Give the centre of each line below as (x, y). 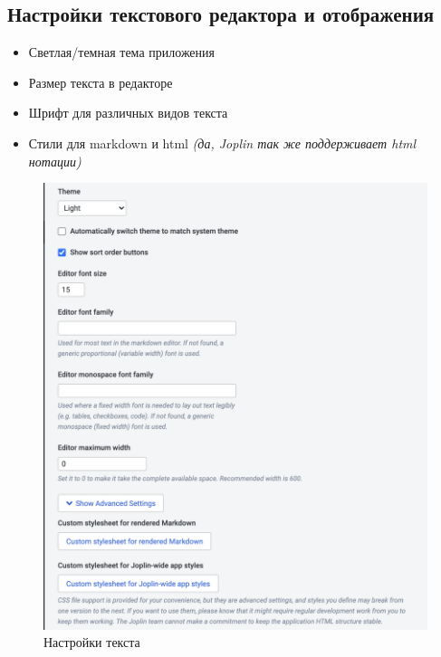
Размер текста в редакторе (101, 82)
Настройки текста (92, 642)
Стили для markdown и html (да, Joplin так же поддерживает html (222, 143)
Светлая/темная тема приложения (122, 52)
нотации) (55, 161)
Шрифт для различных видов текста (128, 113)
